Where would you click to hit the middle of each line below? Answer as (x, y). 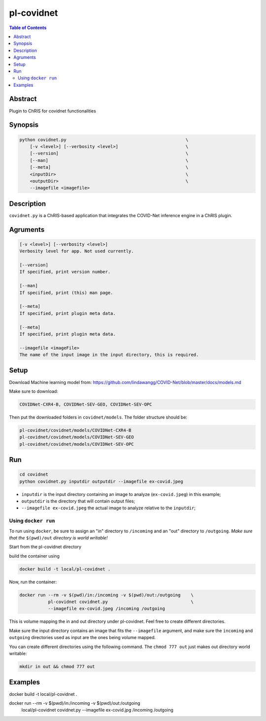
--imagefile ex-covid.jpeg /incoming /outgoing (106, 609)
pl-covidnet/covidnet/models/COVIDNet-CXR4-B (75, 430)
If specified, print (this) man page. (66, 293)
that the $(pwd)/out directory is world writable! (58, 537)
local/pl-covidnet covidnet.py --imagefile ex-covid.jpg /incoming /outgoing (97, 710)
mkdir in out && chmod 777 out (57, 667)
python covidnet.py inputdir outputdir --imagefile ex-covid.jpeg (101, 481)
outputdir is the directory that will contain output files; (78, 501)
